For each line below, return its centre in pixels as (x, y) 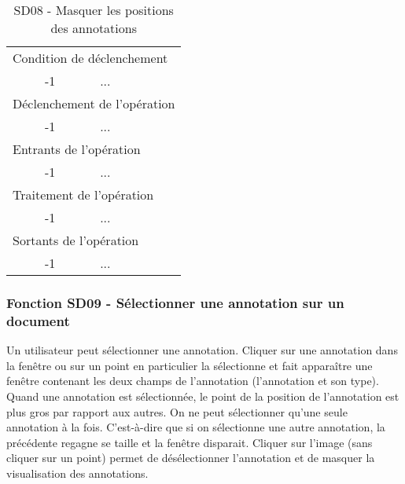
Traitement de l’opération (83, 194)
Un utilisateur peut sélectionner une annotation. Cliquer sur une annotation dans (202, 350)
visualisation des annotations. (77, 473)
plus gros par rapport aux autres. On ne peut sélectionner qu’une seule (177, 411)
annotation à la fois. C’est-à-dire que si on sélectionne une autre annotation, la (196, 427)
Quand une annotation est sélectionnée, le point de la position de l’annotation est (203, 396)
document (38, 320)
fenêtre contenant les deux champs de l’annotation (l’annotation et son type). (193, 381)
